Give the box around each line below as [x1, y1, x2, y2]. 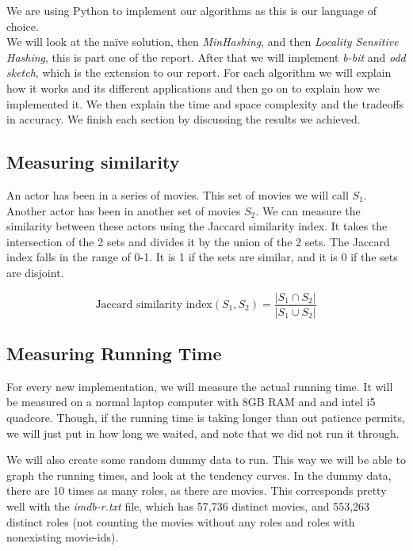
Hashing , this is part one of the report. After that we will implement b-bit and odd [6, 48, 406, 65]
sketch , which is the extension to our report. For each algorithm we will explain [6, 64, 392, 81]
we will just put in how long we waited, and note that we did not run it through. [6, 424, 400, 441]
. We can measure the [255, 202, 361, 218]
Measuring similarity [6, 150, 180, 174]
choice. [6, 17, 39, 34]
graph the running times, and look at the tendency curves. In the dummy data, [6, 466, 392, 483]
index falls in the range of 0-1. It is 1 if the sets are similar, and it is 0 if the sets [6, 249, 398, 265]
